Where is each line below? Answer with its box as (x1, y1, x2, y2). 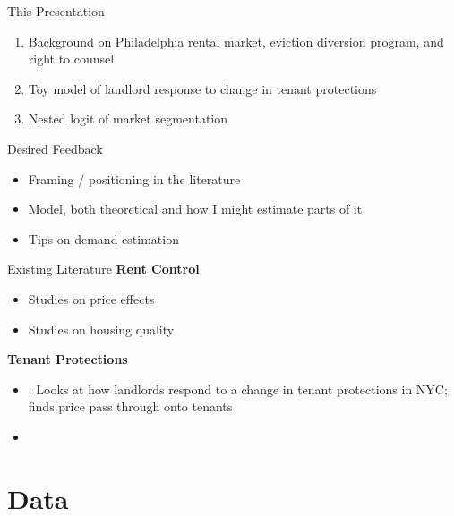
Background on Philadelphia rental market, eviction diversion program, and (28, 31, 444, 50)
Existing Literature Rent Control (7, 259, 200, 278)
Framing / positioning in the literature (28, 169, 241, 188)
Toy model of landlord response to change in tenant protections (28, 79, 377, 97)
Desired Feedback (7, 139, 103, 157)
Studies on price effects (28, 289, 155, 308)
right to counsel (28, 49, 115, 68)
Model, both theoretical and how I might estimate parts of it (28, 199, 363, 218)
